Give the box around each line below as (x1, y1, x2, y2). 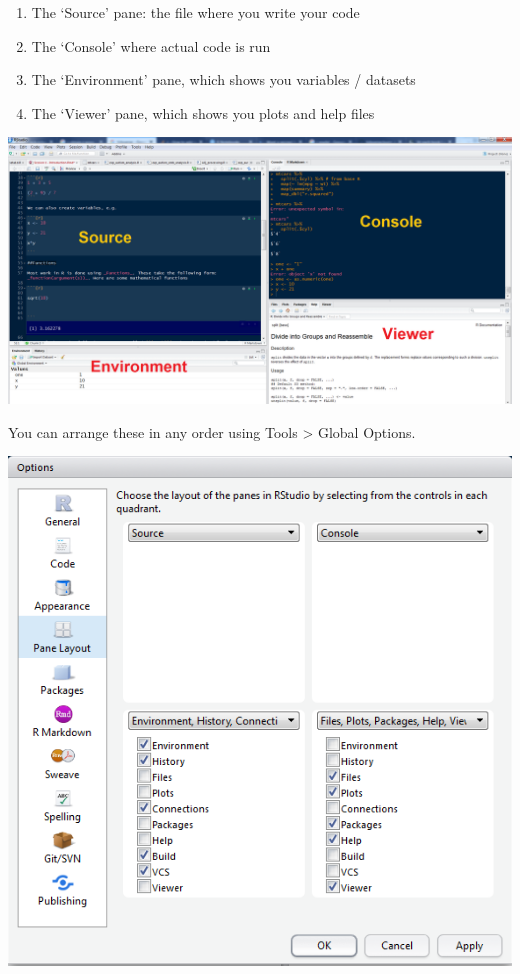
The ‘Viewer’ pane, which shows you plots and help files (31, 102, 375, 123)
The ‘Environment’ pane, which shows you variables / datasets (31, 69, 416, 90)
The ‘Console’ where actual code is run (31, 35, 271, 56)
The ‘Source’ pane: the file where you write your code (31, 2, 360, 22)
